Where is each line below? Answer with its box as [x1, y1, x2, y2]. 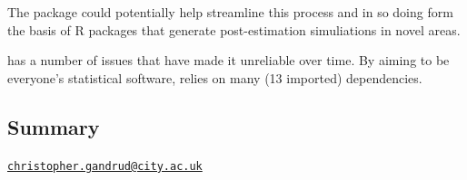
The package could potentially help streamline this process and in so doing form [7, 3, 453, 21]
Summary [7, 112, 100, 140]
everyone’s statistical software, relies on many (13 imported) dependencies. [7, 68, 422, 87]
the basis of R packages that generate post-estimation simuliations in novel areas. [7, 20, 461, 39]
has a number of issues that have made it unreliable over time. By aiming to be [7, 51, 450, 70]
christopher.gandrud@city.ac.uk [7, 159, 203, 173]
